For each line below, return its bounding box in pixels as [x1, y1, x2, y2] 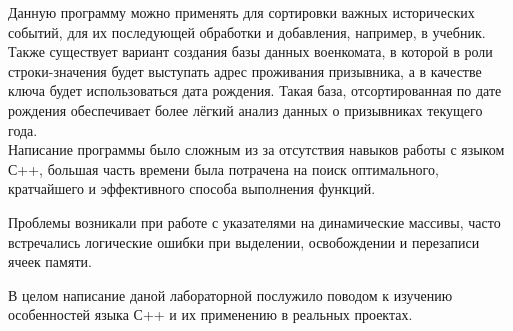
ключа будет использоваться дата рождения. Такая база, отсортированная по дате [8, 80, 502, 101]
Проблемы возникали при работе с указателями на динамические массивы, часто [8, 211, 501, 232]
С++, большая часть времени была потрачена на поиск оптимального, [8, 158, 439, 179]
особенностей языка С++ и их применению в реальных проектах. [8, 304, 413, 325]
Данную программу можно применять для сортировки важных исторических [8, 2, 475, 22]
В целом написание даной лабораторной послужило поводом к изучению [8, 284, 453, 305]
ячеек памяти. [8, 251, 92, 272]
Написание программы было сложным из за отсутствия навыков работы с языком [8, 139, 505, 160]
